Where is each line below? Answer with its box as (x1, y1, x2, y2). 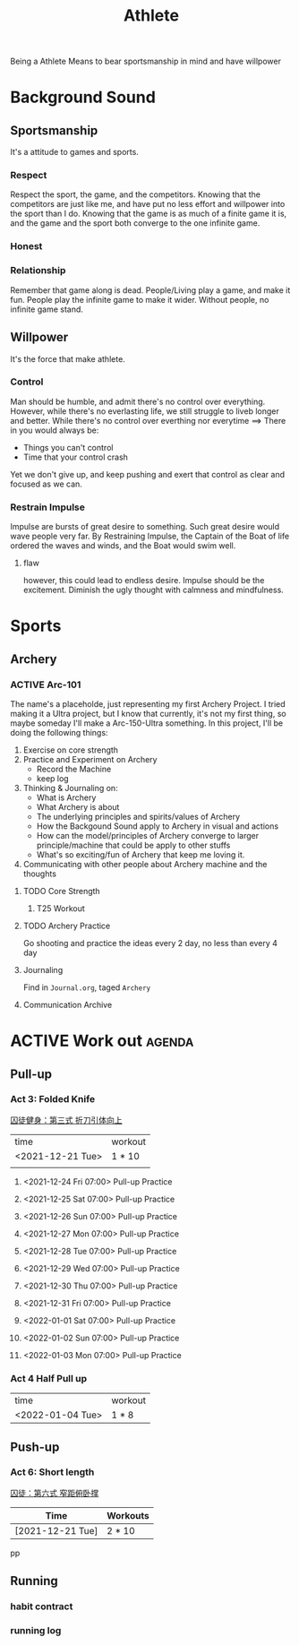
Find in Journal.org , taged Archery (22, 982, 151, 993)
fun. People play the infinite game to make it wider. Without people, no (10, 294, 269, 305)
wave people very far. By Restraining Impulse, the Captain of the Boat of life (10, 530, 290, 542)
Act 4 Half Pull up (10, 1372, 88, 1384)
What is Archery (36, 792, 97, 803)
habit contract (10, 1600, 73, 1613)
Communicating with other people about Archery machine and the (22, 858, 268, 869)
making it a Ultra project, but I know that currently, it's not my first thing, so (10, 708, 286, 719)
